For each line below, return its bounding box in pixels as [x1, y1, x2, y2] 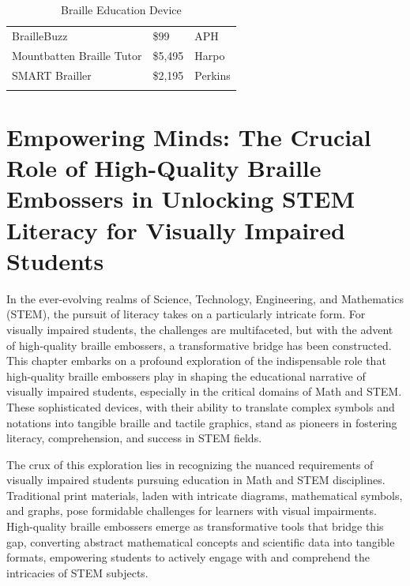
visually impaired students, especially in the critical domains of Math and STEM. [6, 383, 402, 400]
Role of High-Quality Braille [6, 152, 322, 184]
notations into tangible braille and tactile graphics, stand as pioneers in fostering [6, 414, 397, 430]
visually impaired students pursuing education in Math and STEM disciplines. [6, 471, 386, 488]
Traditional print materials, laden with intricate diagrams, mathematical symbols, [6, 486, 403, 503]
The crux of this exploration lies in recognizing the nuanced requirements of [6, 456, 374, 472]
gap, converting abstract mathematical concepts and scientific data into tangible [6, 533, 395, 550]
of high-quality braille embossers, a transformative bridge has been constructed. [6, 336, 392, 353]
